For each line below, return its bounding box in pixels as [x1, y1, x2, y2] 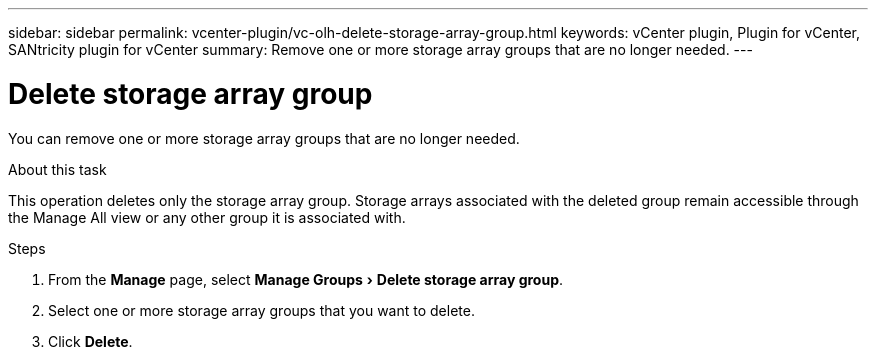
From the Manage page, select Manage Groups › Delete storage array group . [48, 270, 564, 288]
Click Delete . [48, 332, 133, 350]
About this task [8, 160, 107, 178]
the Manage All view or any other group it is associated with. [8, 208, 406, 226]
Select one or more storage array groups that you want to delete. [48, 301, 475, 319]
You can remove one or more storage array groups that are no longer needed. [8, 129, 520, 147]
